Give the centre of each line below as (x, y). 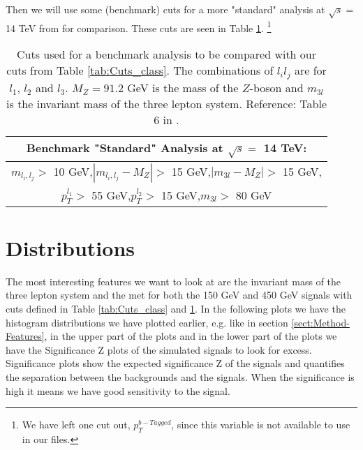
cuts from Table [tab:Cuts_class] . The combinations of (140, 70)
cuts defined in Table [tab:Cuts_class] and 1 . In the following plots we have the (176, 309)
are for (310, 70)
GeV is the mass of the (183, 87)
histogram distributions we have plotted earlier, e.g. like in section (147, 322)
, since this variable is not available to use (261, 425)
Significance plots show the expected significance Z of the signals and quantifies (175, 363)
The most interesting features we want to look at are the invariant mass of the (173, 281)
